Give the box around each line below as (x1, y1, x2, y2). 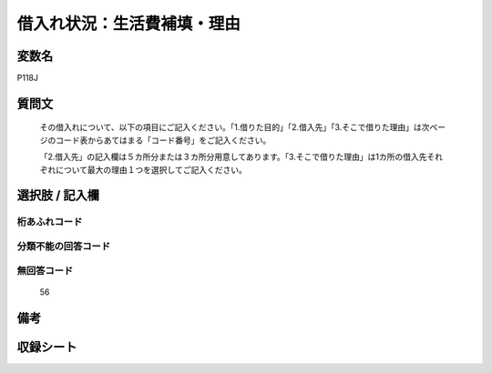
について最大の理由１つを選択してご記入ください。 (55, 164, 248, 175)
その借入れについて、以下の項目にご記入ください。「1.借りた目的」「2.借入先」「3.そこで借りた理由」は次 (39, 122, 430, 133)
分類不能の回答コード (16, 239, 111, 252)
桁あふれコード (16, 216, 83, 228)
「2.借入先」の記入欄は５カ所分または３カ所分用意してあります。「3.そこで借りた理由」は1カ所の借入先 (39, 151, 427, 163)
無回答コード (16, 264, 74, 277)
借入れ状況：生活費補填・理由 (16, 14, 241, 34)
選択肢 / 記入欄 (16, 187, 100, 204)
